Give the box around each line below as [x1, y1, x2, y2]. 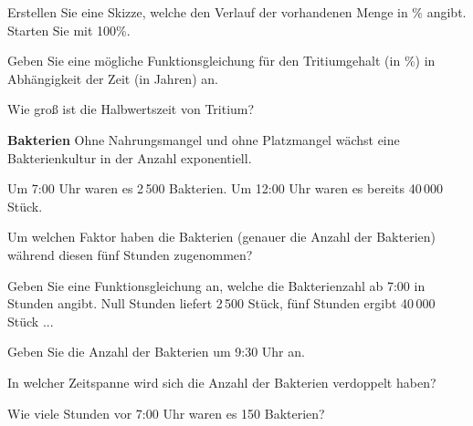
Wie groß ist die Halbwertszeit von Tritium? [7, 99, 255, 119]
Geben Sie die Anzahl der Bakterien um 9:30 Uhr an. [7, 342, 305, 361]
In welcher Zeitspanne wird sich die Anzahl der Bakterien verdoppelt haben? [7, 372, 436, 391]
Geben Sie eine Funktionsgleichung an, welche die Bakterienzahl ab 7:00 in [7, 275, 426, 295]
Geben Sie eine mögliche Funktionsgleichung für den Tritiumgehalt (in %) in [7, 51, 436, 70]
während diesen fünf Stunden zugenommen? [7, 244, 253, 264]
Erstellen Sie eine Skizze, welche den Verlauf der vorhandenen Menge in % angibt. [7, 3, 467, 21]
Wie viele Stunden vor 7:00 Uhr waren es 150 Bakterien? [7, 403, 325, 422]
